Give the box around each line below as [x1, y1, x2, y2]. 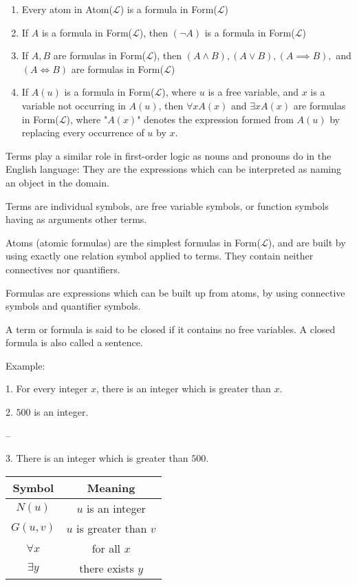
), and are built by [268, 235, 346, 249]
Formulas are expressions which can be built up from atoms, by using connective [6, 285, 345, 299]
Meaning [87, 479, 136, 496]
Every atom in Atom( [21, 2, 113, 16]
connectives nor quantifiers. [6, 262, 120, 276]
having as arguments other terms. [6, 212, 147, 226]
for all [91, 540, 121, 556]
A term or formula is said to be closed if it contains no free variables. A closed [6, 321, 336, 336]
